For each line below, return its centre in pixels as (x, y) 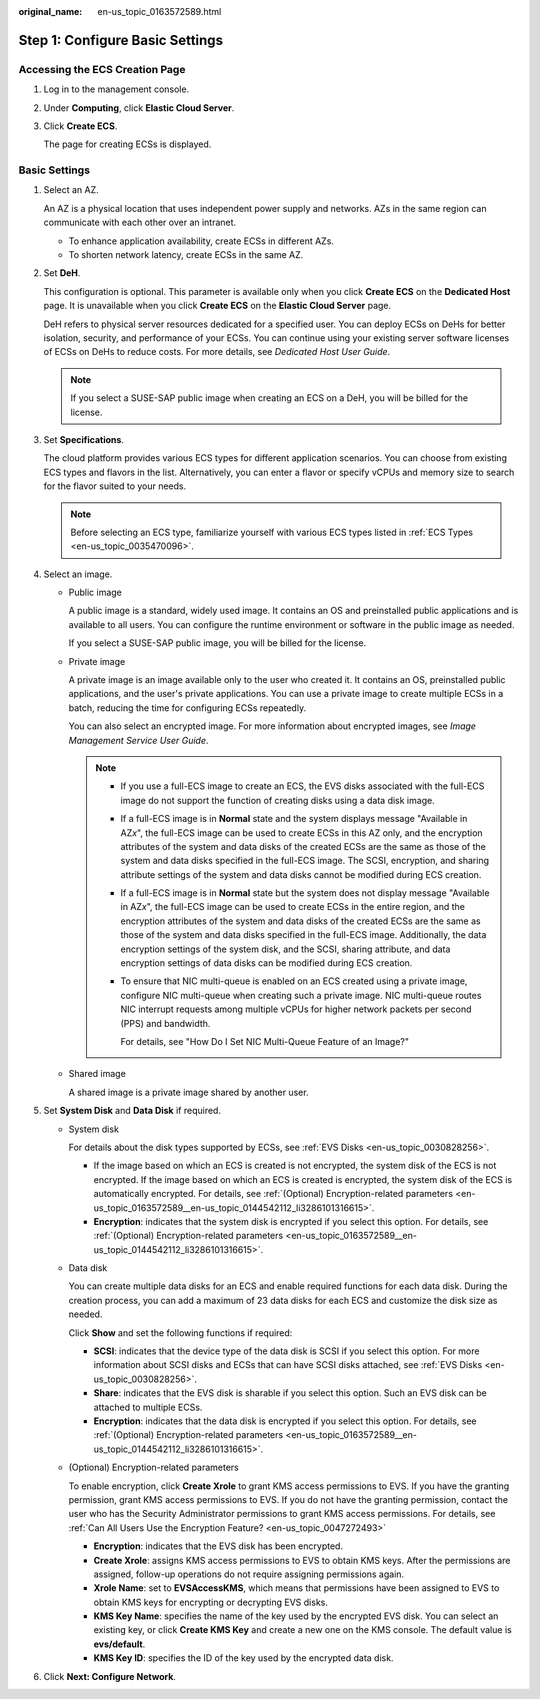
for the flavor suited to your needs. (115, 486)
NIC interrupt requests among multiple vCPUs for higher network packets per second (296, 1009)
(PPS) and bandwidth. (165, 1023)
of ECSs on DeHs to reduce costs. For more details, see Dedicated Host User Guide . (217, 352)
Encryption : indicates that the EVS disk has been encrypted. (218, 1546)
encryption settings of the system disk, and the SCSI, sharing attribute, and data (285, 949)
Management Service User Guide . (138, 740)
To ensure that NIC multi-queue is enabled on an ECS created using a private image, (294, 981)
